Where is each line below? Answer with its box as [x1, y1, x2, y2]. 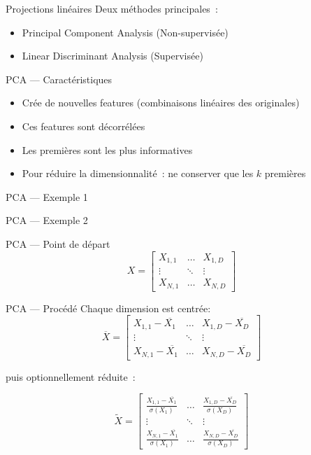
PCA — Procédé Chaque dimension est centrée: [6, 300, 211, 315]
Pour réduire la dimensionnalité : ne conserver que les [22, 166, 254, 181]
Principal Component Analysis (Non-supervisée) [22, 24, 229, 39]
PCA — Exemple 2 [6, 213, 88, 227]
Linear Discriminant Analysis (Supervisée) [22, 48, 203, 63]
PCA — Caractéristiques [6, 71, 113, 86]
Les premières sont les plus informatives [22, 142, 193, 157]
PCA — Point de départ [6, 236, 110, 251]
